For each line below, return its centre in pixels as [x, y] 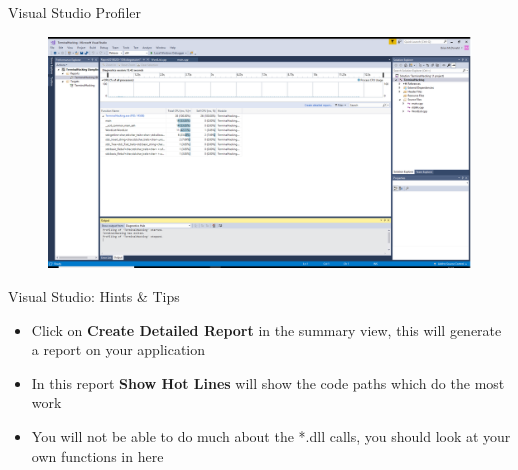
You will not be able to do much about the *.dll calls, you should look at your [271, 436]
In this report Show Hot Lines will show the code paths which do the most [268, 382]
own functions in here [97, 455]
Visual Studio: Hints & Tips [94, 296]
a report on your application [118, 349]
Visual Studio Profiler [74, 12]
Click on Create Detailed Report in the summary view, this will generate [266, 329]
